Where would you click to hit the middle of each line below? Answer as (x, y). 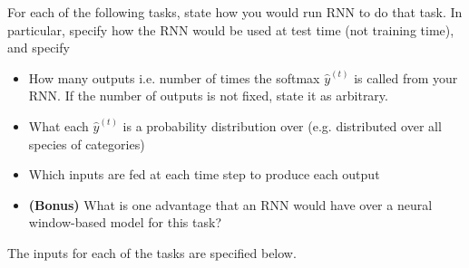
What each (59, 125)
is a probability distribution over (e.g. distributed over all (282, 125)
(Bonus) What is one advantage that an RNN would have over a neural (230, 204)
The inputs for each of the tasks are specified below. (152, 252)
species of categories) (87, 144)
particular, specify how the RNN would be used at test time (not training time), (231, 29)
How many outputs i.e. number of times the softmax (174, 77)
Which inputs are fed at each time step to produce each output (204, 174)
